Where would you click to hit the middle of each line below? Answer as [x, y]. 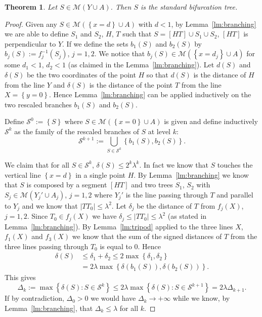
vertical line [23, 174]
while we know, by [201, 298]
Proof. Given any [31, 24]
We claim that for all [37, 164]
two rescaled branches [38, 104]
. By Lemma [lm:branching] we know [191, 174]
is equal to [116, 246]
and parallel [235, 194]
